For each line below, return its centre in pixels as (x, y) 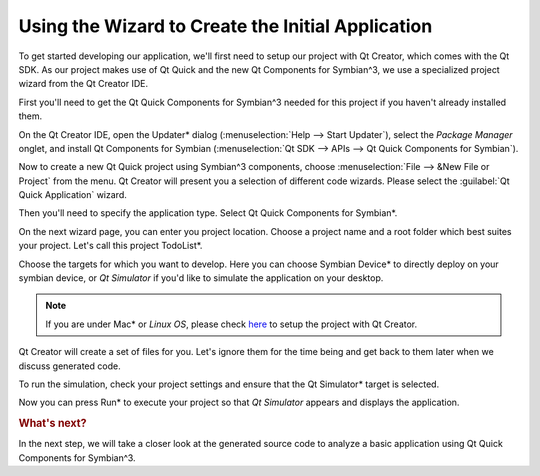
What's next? (52, 423)
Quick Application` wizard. (72, 195)
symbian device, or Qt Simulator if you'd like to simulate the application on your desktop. (201, 278)
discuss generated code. (69, 366)
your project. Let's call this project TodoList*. (110, 246)
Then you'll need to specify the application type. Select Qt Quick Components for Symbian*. (208, 213)
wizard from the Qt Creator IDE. (83, 84)
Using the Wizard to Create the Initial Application (225, 26)
